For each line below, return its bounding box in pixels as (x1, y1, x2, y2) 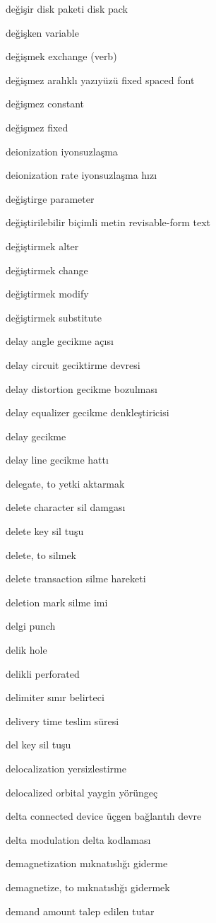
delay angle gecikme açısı (6, 334, 114, 348)
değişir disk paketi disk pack (6, 1, 128, 16)
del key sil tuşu (6, 737, 71, 752)
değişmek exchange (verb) (6, 49, 117, 64)
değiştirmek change (6, 262, 88, 277)
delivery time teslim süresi (6, 713, 119, 728)
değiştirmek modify (6, 286, 89, 301)
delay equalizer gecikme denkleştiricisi (6, 405, 169, 420)
